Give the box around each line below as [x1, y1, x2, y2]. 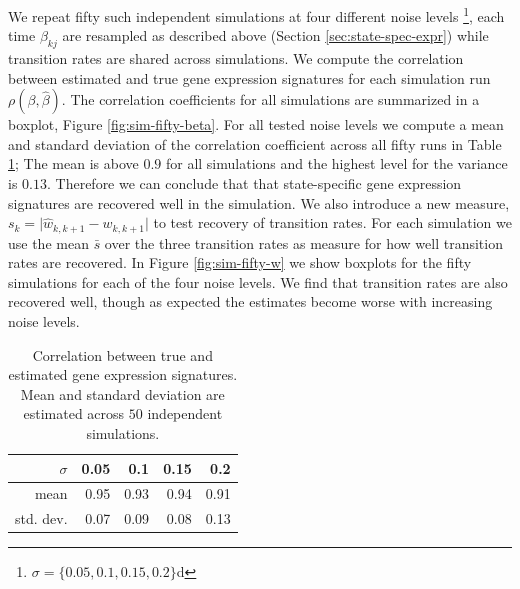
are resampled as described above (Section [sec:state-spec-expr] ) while [62, 25, 489, 46]
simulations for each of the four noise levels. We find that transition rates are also [8, 271, 508, 292]
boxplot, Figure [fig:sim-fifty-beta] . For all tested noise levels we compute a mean [8, 114, 504, 135]
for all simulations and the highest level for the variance [165, 153, 508, 174]
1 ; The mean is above [8, 153, 139, 174]
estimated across [23, 403, 125, 424]
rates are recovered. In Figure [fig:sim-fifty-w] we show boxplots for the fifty [8, 252, 472, 273]
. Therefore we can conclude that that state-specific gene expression [46, 173, 462, 194]
